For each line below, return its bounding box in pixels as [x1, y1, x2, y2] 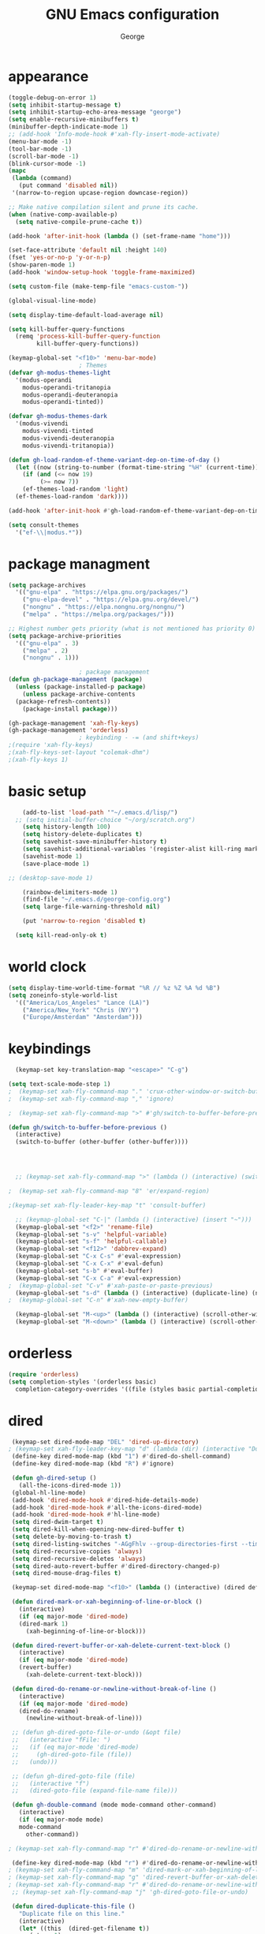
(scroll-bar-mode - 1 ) [8, 152, 80, 160]
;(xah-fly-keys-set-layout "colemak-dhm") [8, 749, 150, 756]
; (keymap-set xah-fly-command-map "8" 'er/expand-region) [8, 1187, 211, 1196]
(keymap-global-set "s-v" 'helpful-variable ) [15, 1230, 168, 1238]
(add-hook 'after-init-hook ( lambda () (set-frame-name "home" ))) [8, 232, 231, 240]
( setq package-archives [8, 581, 87, 589]
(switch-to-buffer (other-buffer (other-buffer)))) [15, 1138, 189, 1146]
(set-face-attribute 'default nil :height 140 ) [8, 246, 168, 254]
